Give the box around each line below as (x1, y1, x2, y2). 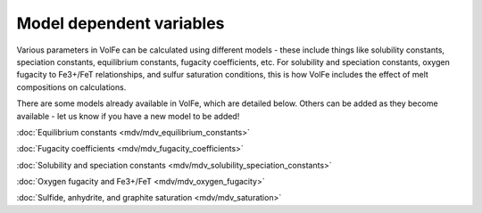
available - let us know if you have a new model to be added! (16, 111, 240, 121)
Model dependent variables (16, 13, 225, 33)
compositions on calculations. (16, 81, 127, 93)
